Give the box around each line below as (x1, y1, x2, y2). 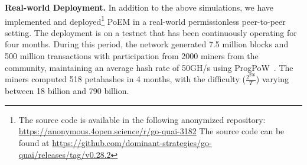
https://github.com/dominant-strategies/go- (52, 136, 212, 148)
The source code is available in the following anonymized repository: (18, 113, 266, 125)
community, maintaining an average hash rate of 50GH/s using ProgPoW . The (5, 61, 293, 73)
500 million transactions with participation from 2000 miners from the (5, 50, 259, 62)
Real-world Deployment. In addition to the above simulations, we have (5, 1, 274, 13)
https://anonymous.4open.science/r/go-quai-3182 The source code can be (18, 125, 285, 137)
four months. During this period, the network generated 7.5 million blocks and (5, 38, 289, 50)
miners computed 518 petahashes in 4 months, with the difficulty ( (5, 73, 246, 85)
